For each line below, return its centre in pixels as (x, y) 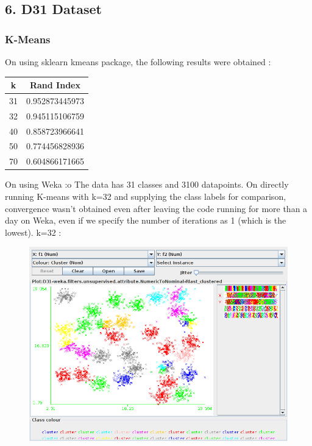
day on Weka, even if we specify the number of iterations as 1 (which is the (146, 220)
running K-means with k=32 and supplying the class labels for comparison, (146, 196)
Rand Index (55, 85)
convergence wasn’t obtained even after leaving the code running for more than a (156, 208)
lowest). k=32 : (33, 232)
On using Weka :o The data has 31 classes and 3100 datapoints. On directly (147, 184)
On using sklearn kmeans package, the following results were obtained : (138, 62)
